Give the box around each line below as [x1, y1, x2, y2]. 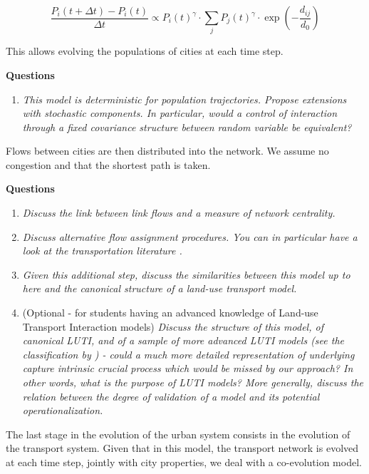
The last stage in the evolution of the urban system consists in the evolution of [6, 426, 350, 441]
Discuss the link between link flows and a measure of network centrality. [22, 205, 336, 220]
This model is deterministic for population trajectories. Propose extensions [22, 91, 347, 106]
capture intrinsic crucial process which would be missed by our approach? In [22, 361, 353, 376]
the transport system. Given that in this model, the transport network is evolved [6, 440, 359, 455]
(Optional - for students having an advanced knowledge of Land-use [22, 305, 318, 320]
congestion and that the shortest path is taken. [6, 157, 211, 172]
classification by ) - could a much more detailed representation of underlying [22, 346, 355, 361]
